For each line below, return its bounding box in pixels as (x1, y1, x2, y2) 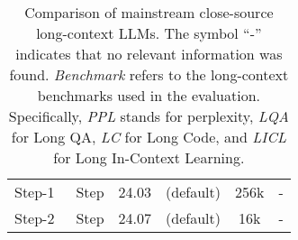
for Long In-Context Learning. (53, 147, 245, 168)
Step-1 (14, 181, 55, 202)
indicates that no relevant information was (15, 43, 283, 64)
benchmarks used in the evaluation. (37, 85, 261, 106)
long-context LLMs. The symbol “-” (36, 23, 262, 43)
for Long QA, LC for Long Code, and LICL (11, 126, 286, 147)
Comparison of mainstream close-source (24, 2, 274, 23)
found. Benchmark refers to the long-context (9, 64, 289, 85)
